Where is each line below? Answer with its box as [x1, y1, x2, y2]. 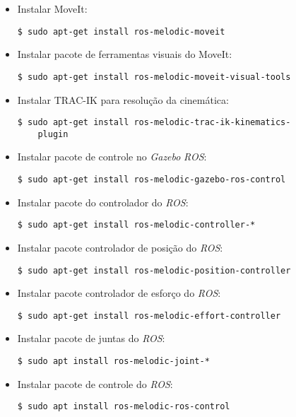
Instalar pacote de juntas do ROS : [17, 331, 165, 346]
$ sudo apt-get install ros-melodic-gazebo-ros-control [17, 175, 286, 184]
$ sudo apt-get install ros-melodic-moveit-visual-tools [17, 71, 291, 82]
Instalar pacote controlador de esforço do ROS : [17, 286, 221, 300]
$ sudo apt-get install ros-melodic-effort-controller [17, 310, 281, 321]
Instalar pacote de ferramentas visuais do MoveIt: [17, 47, 232, 61]
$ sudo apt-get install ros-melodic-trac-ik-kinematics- [17, 117, 291, 128]
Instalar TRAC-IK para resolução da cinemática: [17, 92, 229, 107]
